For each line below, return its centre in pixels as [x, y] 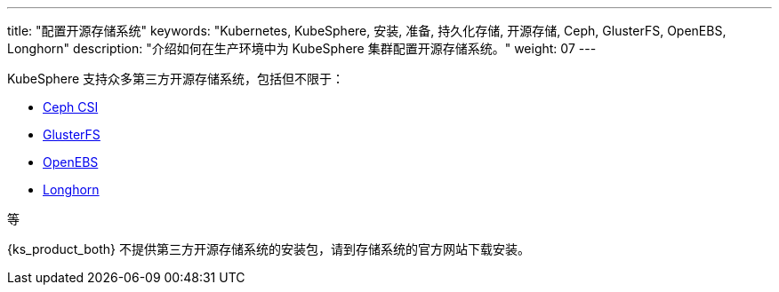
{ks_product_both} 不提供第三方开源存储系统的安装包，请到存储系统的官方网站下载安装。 [269, 249]
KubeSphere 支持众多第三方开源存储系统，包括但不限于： [176, 79]
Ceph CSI [71, 107]
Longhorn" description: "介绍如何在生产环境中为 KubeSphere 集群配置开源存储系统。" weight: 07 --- [302, 48]
